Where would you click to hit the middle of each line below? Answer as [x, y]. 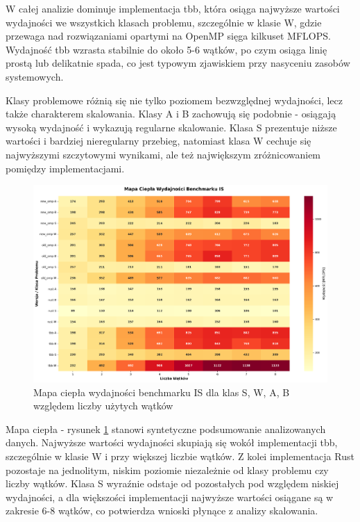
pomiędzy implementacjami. [65, 168]
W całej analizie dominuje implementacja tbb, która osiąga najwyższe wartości [173, 8]
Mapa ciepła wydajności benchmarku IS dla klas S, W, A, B [162, 392]
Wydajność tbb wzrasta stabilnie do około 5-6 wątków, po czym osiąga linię [166, 49]
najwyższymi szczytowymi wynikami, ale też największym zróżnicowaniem [163, 154]
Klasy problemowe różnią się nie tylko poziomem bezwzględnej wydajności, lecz [174, 100]
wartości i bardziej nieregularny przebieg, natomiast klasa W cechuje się [158, 141]
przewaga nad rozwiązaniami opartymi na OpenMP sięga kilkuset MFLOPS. [168, 36]
